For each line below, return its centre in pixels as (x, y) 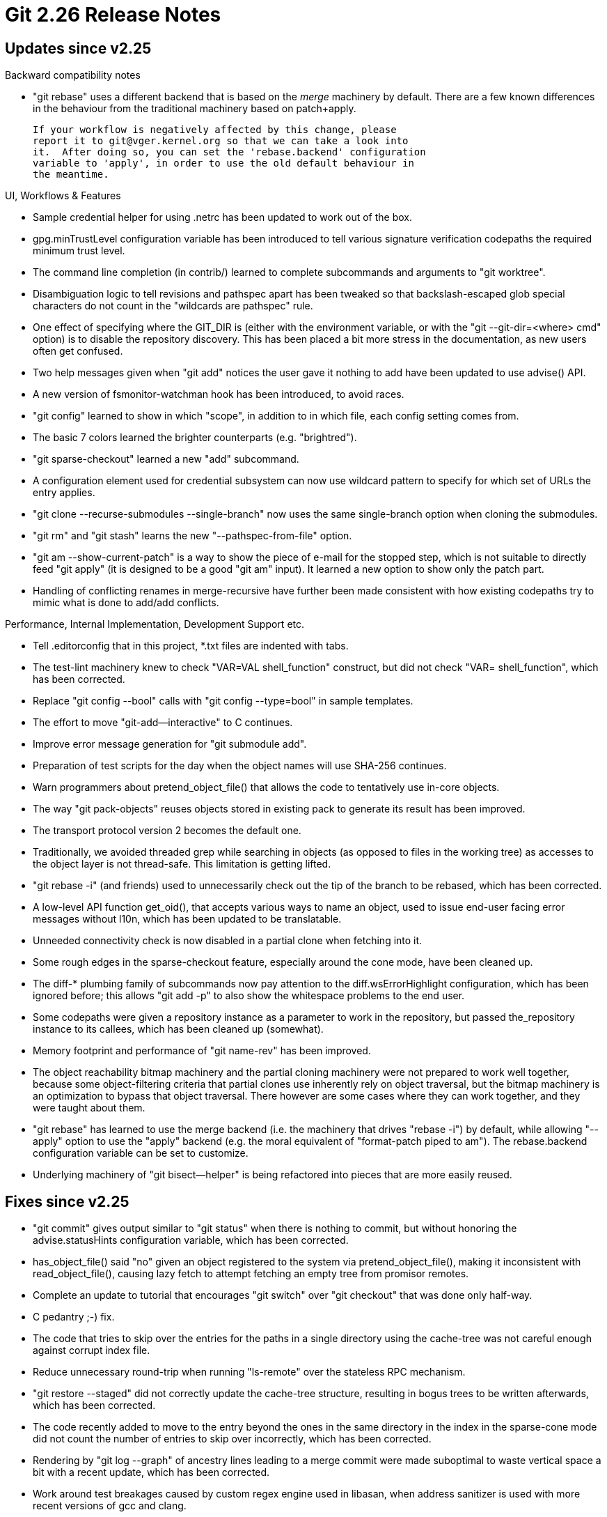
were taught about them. (89, 1108)
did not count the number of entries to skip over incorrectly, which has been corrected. (232, 1439)
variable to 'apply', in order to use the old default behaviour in (223, 163)
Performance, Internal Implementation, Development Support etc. (155, 624)
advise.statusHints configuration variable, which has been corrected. (191, 1240)
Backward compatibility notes (73, 75)
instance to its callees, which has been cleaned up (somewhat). (178, 1029)
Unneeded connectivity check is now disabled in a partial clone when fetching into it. (228, 941)
